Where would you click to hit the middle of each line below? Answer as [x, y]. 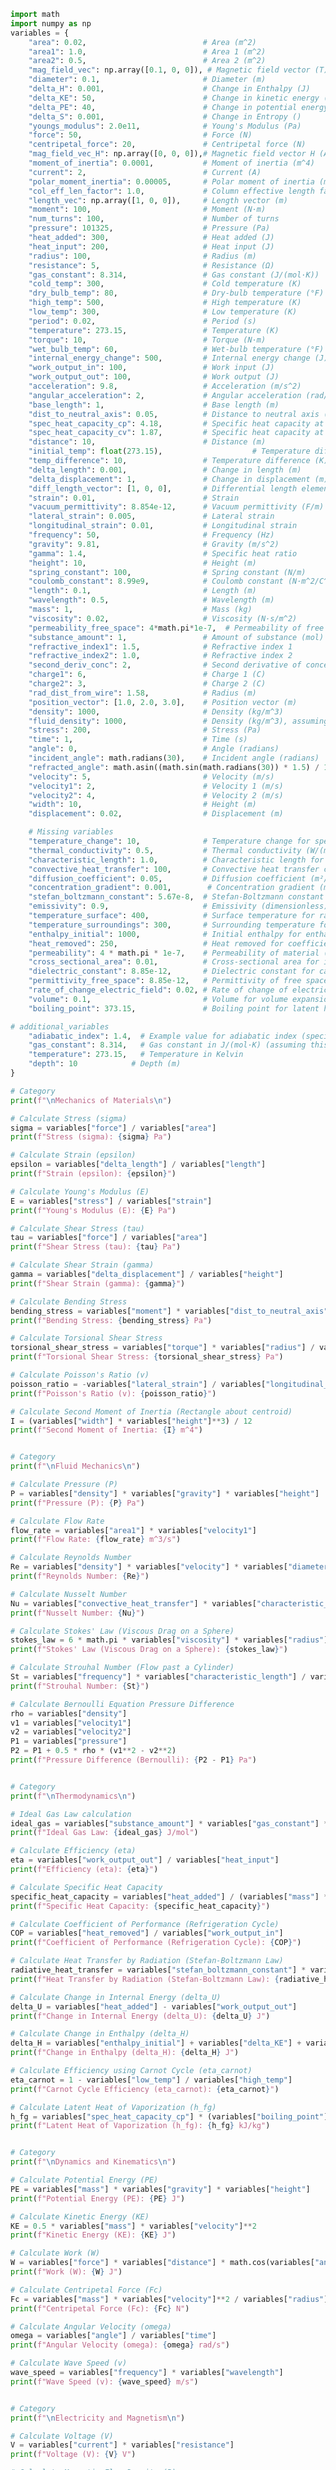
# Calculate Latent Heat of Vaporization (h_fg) [113, 2107]
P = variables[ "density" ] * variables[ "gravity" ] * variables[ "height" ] [165, 1493]
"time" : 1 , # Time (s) [138, 740]
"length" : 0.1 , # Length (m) [142, 591]
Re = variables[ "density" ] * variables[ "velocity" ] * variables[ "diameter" [171, 1567]
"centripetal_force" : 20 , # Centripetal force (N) [167, 145]
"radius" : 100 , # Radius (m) [142, 256]
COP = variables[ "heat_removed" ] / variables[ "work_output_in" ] [147, 1933]
